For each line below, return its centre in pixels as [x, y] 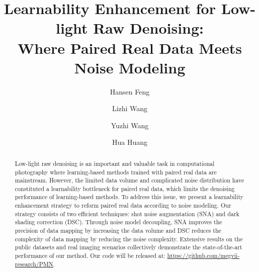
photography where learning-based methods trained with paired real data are [116, 172]
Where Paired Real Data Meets [130, 48]
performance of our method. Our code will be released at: [90, 256]
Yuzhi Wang [130, 125]
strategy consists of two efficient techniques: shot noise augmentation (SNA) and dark [127, 213]
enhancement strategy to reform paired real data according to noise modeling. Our [123, 205]
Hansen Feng [130, 91]
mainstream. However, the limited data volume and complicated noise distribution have [129, 180]
